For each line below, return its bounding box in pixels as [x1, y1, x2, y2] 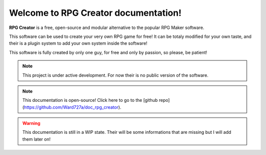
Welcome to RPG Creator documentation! [9, 7, 182, 18]
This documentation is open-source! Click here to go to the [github [22, 97, 158, 103]
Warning [22, 121, 40, 126]
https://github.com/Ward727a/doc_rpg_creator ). [24, 104, 122, 110]
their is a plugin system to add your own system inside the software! [9, 40, 148, 46]
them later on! [22, 136, 51, 142]
